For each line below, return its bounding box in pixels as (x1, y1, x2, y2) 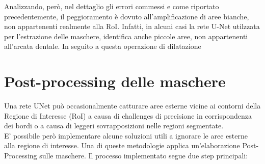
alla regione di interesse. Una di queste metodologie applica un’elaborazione (4, 140, 240, 151)
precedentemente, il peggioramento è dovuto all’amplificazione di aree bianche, (4, 11, 249, 21)
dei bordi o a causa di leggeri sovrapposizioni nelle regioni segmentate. (4, 120, 224, 131)
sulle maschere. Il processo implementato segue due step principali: (39, 150, 248, 161)
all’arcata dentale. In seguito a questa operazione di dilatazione (4, 41, 201, 51)
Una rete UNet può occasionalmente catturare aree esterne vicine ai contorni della (4, 100, 261, 111)
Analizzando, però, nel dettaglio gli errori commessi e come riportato (4, 1, 219, 11)
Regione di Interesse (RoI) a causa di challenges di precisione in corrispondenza (4, 110, 252, 121)
